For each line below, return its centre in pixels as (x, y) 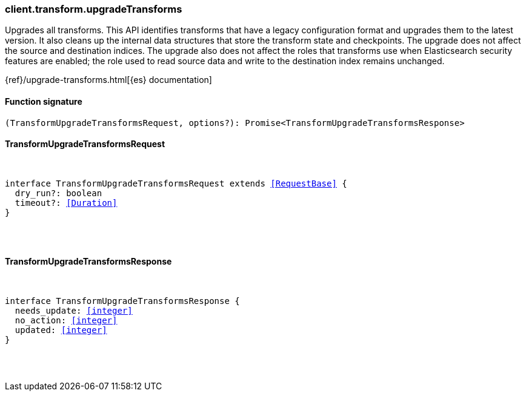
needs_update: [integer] (74, 311)
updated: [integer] (61, 330)
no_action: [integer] (66, 321)
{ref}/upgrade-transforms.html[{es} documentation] (108, 80)
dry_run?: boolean (58, 193)
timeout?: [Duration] (66, 203)
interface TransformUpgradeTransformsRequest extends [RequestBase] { (176, 183)
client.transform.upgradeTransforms (94, 9)
